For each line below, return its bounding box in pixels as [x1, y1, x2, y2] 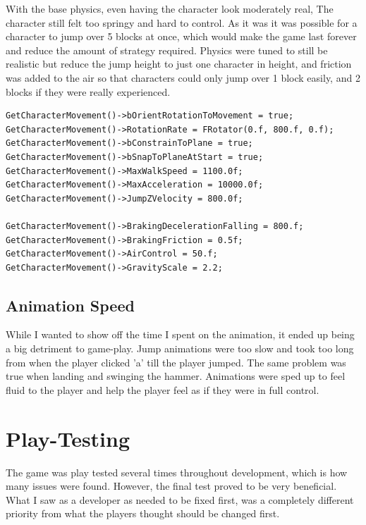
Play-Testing [6, 424, 130, 452]
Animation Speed [6, 294, 135, 316]
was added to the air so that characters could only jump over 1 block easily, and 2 [6, 70, 360, 85]
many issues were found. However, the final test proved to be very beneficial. [6, 478, 337, 493]
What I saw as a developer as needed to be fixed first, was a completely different [6, 492, 354, 507]
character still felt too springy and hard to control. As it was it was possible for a [6, 15, 358, 30]
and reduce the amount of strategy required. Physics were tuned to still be [6, 42, 328, 57]
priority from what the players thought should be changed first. [6, 506, 280, 521]
